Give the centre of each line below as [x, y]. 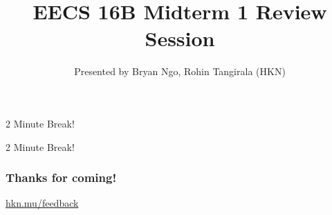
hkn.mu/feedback [42, 203]
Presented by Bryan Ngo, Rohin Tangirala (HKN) [180, 71]
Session [180, 38]
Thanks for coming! [61, 177]
